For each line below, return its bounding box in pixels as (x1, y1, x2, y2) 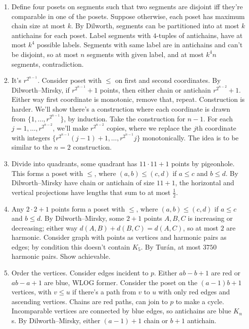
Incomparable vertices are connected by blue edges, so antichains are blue (11, 306, 231, 316)
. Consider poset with (38, 75, 102, 85)
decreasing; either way (11, 222, 77, 232)
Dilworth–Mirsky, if (11, 84, 70, 95)
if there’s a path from (72, 287, 136, 297)
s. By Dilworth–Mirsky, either (11, 315, 100, 326)
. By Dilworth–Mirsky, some (40, 213, 124, 223)
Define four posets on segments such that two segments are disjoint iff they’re (11, 1, 243, 11)
